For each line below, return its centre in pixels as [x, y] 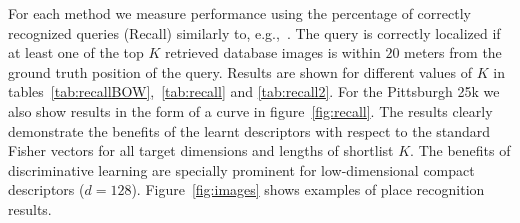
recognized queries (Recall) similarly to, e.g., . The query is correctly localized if [254, 32]
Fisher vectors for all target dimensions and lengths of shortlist [201, 150]
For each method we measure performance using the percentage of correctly [239, 13]
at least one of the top [76, 52]
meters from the [453, 52]
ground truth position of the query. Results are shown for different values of [240, 71]
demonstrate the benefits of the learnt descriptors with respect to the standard [249, 130]
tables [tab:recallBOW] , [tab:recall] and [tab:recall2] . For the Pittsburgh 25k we [254, 91]
